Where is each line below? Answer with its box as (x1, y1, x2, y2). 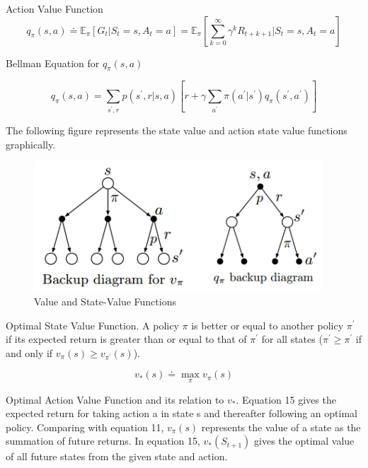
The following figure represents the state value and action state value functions (6, 123, 347, 138)
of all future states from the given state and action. (6, 449, 228, 464)
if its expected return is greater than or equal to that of (6, 332, 247, 346)
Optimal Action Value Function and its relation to (6, 392, 224, 406)
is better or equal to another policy (191, 317, 344, 332)
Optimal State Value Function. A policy (6, 317, 179, 332)
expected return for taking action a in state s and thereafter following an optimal (6, 406, 357, 421)
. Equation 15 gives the (236, 392, 336, 406)
